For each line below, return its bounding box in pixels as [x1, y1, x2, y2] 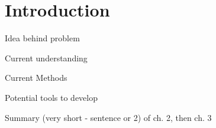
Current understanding [5, 51, 88, 64]
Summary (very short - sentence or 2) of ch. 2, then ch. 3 [5, 111, 212, 123]
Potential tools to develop [5, 91, 98, 103]
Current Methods [5, 71, 67, 84]
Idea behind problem [5, 32, 80, 44]
